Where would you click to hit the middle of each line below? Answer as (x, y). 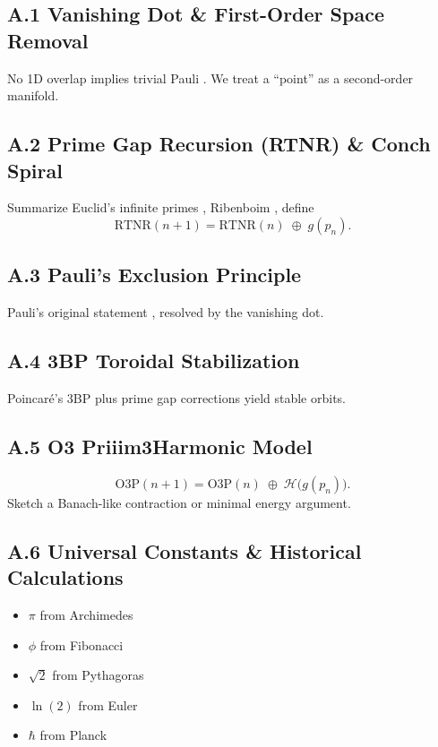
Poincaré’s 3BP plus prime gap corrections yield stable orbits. (177, 397)
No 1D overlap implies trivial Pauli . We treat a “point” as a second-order (210, 77)
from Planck (73, 735)
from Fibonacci (82, 644)
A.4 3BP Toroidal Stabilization (154, 361)
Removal (48, 40)
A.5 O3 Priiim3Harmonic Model (160, 446)
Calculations (65, 577)
